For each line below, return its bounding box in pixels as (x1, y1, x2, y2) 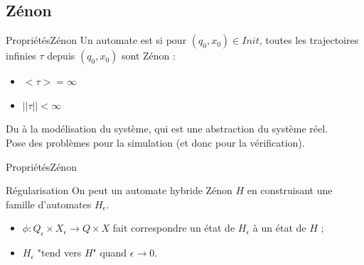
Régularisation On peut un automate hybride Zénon (6, 183, 232, 198)
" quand (92, 245, 127, 260)
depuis (47, 48, 75, 63)
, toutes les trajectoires (259, 33, 359, 47)
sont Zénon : (121, 48, 176, 63)
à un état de (252, 220, 306, 235)
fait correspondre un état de (112, 220, 235, 235)
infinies (6, 48, 36, 63)
